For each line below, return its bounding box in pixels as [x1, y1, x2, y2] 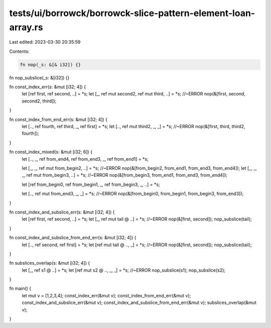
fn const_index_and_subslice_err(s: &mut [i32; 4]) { [9, 209, 115, 215]
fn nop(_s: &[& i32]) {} [20, 62, 81, 67]
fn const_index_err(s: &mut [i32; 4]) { [9, 84, 86, 90]
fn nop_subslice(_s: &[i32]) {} [9, 74, 70, 80]
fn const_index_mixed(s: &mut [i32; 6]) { [9, 149, 93, 155]
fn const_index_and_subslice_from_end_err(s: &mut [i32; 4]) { [9, 235, 137, 241]
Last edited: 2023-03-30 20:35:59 [9, 39, 81, 45]
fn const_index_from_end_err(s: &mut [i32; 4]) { [9, 116, 108, 123]
